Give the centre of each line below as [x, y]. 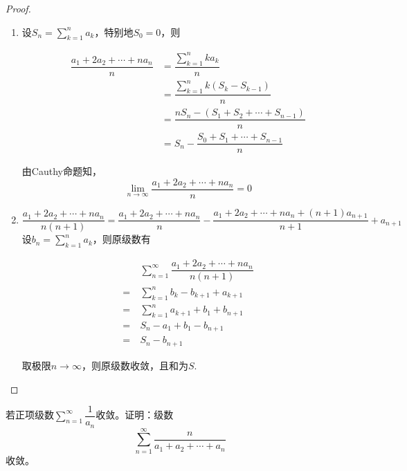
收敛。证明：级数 [135, 415]
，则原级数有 [121, 239]
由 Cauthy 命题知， [62, 171]
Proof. [18, 8]
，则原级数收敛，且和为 [135, 365]
